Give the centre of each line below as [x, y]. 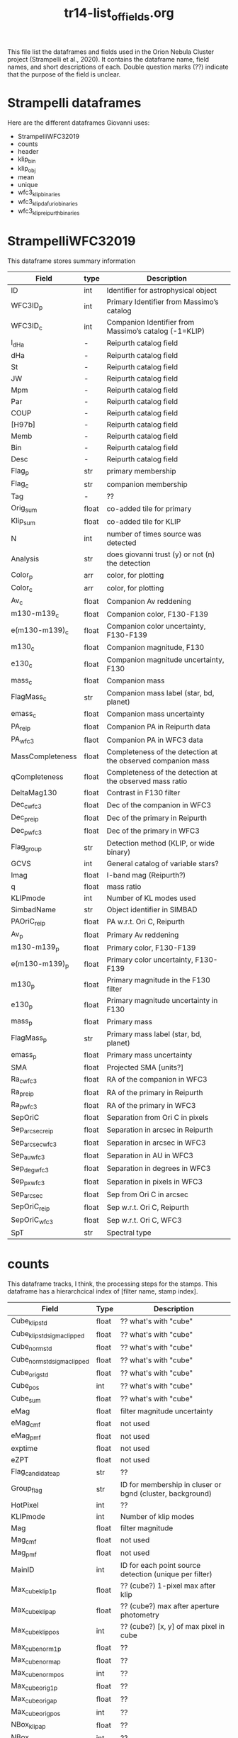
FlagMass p [29, 1038]
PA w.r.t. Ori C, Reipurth [146, 921]
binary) [119, 852]
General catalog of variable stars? [163, 863]
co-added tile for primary [149, 508]
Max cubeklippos [35, 1631]
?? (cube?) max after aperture [170, 1606]
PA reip [21, 727]
